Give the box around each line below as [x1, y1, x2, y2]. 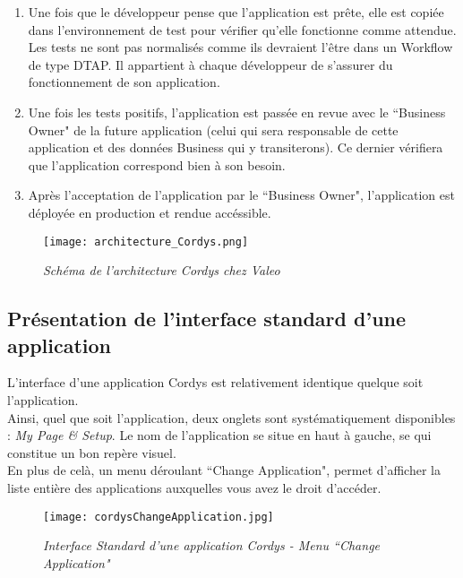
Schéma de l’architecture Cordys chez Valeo [43, 261, 280, 280]
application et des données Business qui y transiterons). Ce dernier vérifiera [28, 138, 443, 157]
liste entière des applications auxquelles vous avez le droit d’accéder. [7, 478, 382, 496]
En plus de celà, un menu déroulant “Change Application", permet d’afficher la [7, 461, 441, 479]
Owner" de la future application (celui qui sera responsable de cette [28, 120, 399, 139]
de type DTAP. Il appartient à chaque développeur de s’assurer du [28, 55, 393, 73]
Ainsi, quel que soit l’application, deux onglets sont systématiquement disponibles [7, 408, 456, 427]
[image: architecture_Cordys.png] [43, 235, 249, 248]
